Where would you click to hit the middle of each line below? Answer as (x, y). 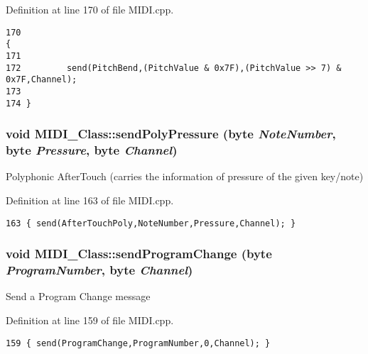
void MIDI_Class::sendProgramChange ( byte (139, 254)
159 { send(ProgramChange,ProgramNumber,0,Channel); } (138, 343)
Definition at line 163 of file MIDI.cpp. (90, 200)
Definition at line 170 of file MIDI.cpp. (90, 9)
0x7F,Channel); (42, 80)
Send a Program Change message (78, 296)
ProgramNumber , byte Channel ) (99, 270)
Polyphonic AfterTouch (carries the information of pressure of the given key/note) (185, 176)
